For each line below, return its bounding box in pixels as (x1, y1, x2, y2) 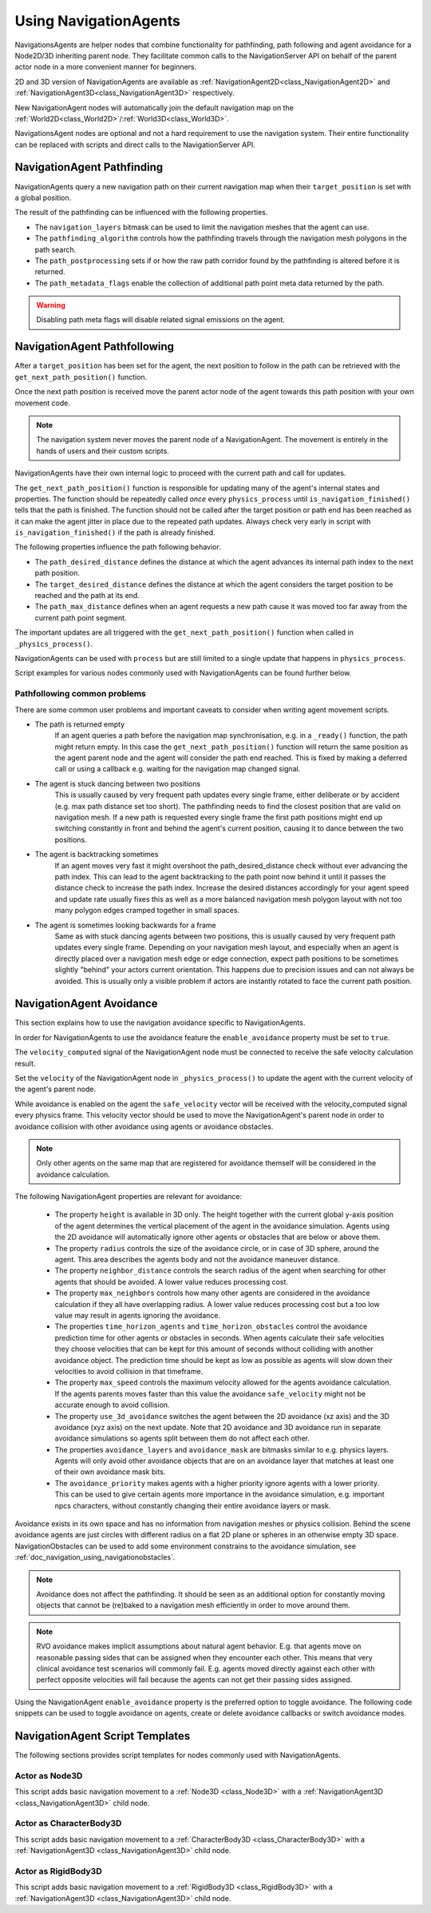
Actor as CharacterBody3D (14, 1818, 122, 1829)
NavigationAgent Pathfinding (14, 161, 164, 174)
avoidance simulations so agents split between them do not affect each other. (54, 1433, 310, 1443)
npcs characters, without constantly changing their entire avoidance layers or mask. (54, 1501, 331, 1510)
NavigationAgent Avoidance (14, 997, 159, 1010)
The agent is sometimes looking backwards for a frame (34, 920, 216, 930)
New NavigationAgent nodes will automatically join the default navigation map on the (14, 102, 295, 112)
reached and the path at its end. (34, 591, 140, 600)
